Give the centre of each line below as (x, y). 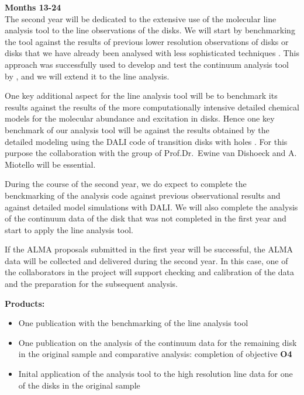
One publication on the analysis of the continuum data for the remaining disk (158, 342)
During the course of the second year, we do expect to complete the (126, 184)
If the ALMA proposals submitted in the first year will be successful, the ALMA (149, 249)
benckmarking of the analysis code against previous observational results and (143, 195)
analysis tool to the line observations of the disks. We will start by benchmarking (150, 30)
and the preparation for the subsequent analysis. (91, 284)
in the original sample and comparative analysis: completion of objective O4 (155, 354)
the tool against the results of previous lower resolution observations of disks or (147, 41)
